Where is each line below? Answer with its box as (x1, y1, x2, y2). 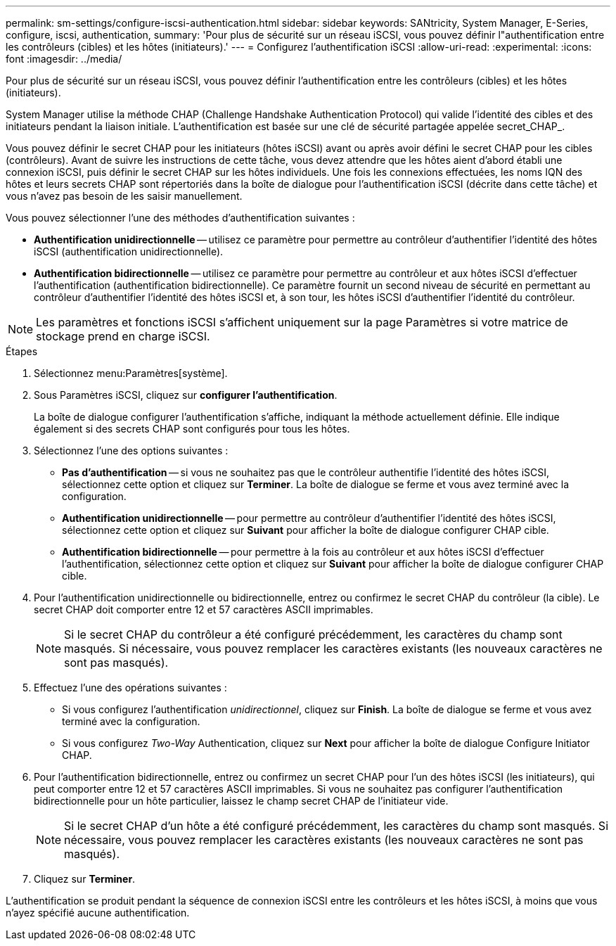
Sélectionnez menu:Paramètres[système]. (34, 367, 228, 379)
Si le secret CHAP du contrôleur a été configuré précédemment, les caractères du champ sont (64, 627, 563, 641)
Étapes (6, 345, 38, 357)
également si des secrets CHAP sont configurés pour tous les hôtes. (34, 423, 350, 435)
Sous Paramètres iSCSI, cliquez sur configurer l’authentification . (34, 389, 338, 401)
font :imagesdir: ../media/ (6, 53, 122, 65)
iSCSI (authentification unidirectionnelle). (34, 245, 224, 257)
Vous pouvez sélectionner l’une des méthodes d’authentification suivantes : (6, 212, 355, 224)
